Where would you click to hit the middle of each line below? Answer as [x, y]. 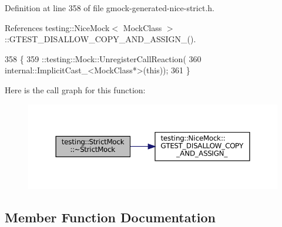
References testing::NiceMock [57, 27]
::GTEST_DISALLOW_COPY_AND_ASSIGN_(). [100, 39]
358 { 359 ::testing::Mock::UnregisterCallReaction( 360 [103, 58]
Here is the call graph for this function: [75, 89]
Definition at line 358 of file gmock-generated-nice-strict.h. [110, 8]
